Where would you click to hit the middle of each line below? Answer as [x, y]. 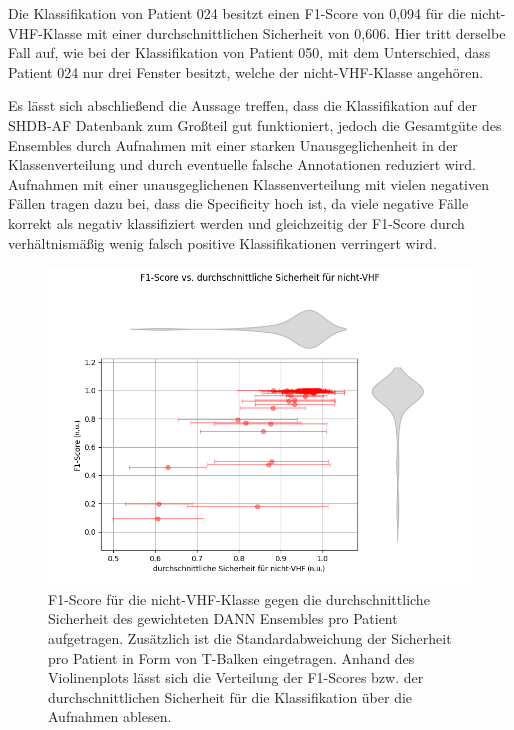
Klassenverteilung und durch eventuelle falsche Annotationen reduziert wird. [242, 164]
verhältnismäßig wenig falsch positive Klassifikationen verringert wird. [222, 242]
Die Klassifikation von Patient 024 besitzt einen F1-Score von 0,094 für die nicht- [257, 13]
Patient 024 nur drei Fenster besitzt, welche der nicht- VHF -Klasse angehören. [246, 71]
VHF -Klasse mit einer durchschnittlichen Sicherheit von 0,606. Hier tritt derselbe [257, 32]
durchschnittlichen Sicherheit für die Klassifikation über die [230, 696]
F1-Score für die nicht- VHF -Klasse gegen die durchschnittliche [239, 598]
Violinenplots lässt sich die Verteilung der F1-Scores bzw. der [236, 677]
